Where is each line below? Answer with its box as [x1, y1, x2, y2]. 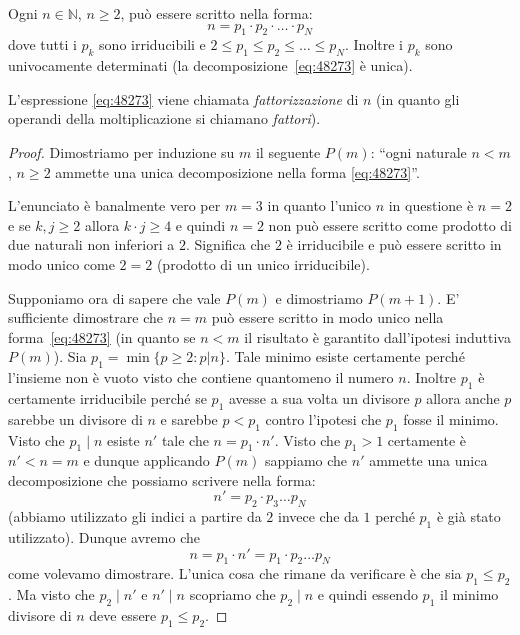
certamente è [387, 429, 467, 450]
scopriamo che [189, 584, 276, 605]
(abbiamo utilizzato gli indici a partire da [8, 506, 262, 527]
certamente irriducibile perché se [8, 387, 207, 408]
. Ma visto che [8, 584, 95, 605]
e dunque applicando [83, 450, 210, 471]
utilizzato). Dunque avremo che [8, 527, 200, 548]
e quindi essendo [317, 584, 418, 605]
